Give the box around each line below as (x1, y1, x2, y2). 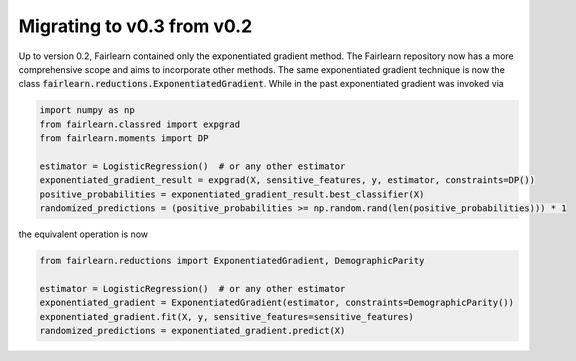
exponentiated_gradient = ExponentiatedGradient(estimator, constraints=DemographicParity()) (39, 297, 515, 309)
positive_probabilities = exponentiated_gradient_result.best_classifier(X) (39, 188, 425, 200)
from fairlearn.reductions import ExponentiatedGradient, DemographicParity (39, 255, 425, 267)
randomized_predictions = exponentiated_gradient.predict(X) (39, 325, 346, 336)
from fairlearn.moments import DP (39, 133, 209, 144)
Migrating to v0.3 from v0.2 (18, 15, 253, 37)
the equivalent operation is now (18, 228, 149, 240)
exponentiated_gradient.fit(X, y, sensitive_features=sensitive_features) (39, 311, 415, 322)
